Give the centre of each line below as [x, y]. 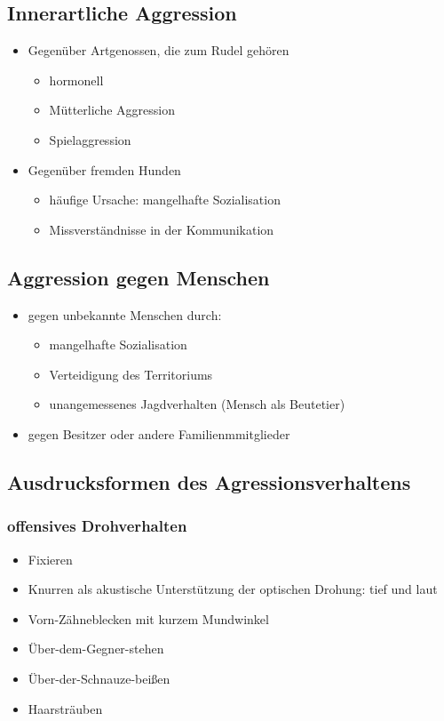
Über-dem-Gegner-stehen [96, 649]
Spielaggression [90, 139]
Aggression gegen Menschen [139, 277]
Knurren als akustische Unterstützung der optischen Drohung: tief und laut [233, 589]
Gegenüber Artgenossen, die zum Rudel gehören [159, 50]
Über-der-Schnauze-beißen [99, 678]
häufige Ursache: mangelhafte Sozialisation [165, 200]
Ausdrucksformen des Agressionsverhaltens [209, 481]
